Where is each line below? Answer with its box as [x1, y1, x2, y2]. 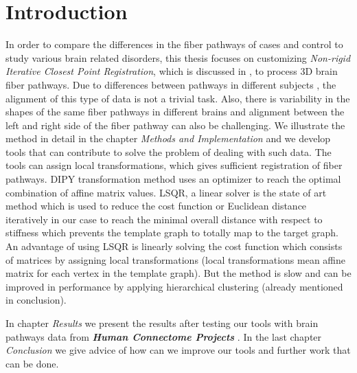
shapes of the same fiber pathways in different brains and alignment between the [5, 104, 345, 119]
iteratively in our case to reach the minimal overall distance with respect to [5, 212, 323, 226]
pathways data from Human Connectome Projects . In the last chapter [5, 329, 322, 343]
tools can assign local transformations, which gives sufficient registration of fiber [5, 158, 343, 172]
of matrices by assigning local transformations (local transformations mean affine [5, 252, 346, 267]
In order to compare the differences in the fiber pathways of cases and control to [5, 37, 343, 52]
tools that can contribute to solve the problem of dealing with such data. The [5, 144, 332, 159]
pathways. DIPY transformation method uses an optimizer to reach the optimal [5, 172, 341, 186]
